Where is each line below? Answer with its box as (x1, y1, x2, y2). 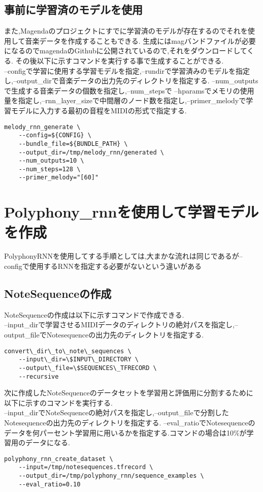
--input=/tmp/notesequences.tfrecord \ (18, 464, 153, 471)
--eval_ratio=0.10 (18, 480, 81, 488)
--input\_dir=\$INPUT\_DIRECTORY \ (18, 356, 139, 363)
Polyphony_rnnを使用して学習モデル (4, 201, 259, 222)
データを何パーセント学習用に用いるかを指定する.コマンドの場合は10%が (4, 427, 247, 438)
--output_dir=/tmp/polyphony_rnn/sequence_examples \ (18, 472, 204, 480)
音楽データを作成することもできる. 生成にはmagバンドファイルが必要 (25, 35, 256, 46)
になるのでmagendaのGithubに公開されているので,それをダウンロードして (4, 45, 247, 56)
